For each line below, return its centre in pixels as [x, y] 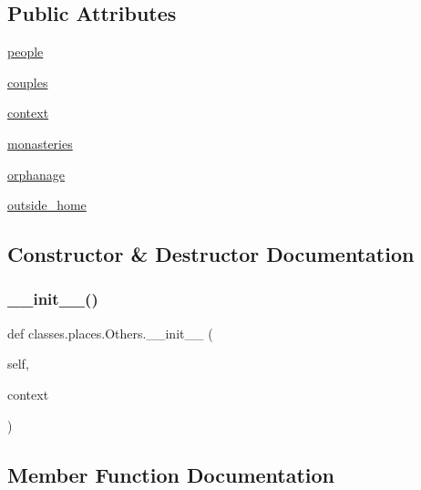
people [26, 52]
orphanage [36, 174]
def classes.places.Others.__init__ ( [110, 333]
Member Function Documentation [171, 474]
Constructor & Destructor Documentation [211, 254]
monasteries [40, 143]
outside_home [47, 205]
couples [28, 82]
